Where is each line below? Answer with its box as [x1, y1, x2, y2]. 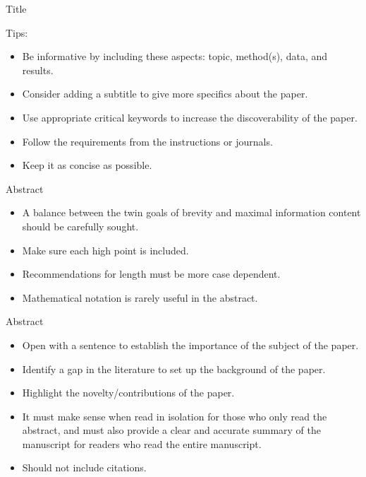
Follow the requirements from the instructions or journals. [22, 134, 273, 148]
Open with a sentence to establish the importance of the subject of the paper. [22, 337, 359, 352]
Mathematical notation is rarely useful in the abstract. [22, 290, 258, 305]
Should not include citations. [22, 460, 147, 475]
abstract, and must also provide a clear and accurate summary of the [22, 423, 322, 437]
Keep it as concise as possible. [22, 158, 152, 172]
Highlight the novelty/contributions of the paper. [22, 385, 235, 400]
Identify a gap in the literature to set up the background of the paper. [22, 361, 326, 376]
